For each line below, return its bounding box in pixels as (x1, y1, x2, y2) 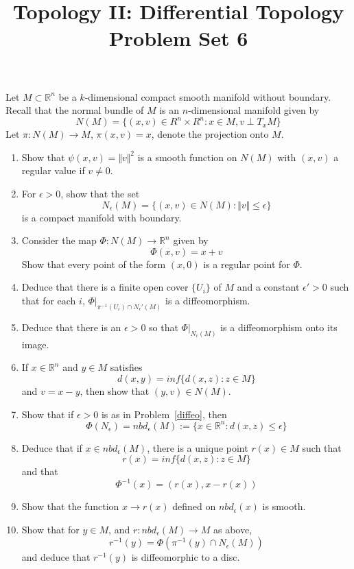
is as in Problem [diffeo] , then (101, 407, 227, 421)
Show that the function (21, 499, 119, 513)
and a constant (237, 280, 300, 294)
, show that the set (60, 186, 140, 201)
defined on (172, 499, 216, 513)
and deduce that (21, 550, 91, 564)
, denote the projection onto (151, 127, 269, 141)
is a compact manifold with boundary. (21, 210, 182, 224)
